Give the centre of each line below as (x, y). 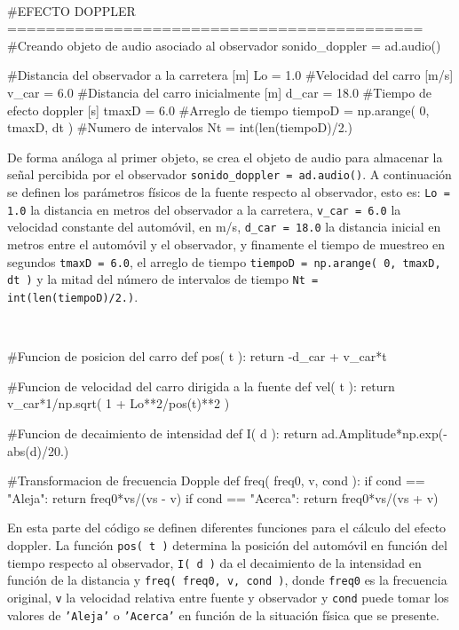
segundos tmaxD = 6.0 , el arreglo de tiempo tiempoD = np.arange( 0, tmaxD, (224, 261)
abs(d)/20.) (38, 450)
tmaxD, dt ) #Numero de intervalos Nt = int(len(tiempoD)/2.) (180, 127)
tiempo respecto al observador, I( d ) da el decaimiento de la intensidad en (214, 562)
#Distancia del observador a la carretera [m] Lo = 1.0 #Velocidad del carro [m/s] (230, 75)
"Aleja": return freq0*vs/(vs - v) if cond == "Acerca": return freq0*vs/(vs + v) (223, 497)
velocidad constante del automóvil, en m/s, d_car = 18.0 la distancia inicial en (224, 227)
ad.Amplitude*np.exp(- (384, 433)
